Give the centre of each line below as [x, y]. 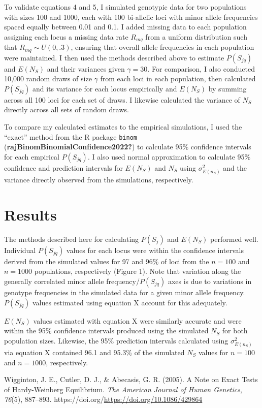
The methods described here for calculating [72, 239]
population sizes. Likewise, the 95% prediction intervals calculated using [116, 340]
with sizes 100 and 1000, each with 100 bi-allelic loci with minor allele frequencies [131, 17]
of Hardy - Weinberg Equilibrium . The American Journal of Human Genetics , [123, 389]
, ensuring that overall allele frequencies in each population [162, 47]
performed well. [234, 239]
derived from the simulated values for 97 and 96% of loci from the [107, 261]
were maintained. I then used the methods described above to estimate [114, 57]
